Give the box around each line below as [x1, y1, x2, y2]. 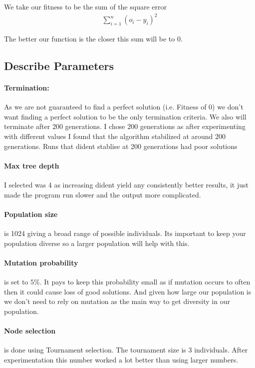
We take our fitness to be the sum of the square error [4, 1, 167, 11]
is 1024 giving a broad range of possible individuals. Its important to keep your [4, 228, 246, 238]
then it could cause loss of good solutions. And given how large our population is [4, 286, 252, 296]
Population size [4, 208, 58, 219]
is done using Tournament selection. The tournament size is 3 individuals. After [4, 344, 248, 355]
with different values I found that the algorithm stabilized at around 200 [4, 131, 226, 141]
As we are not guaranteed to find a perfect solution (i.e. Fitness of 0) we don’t [4, 101, 244, 112]
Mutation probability [4, 257, 78, 267]
